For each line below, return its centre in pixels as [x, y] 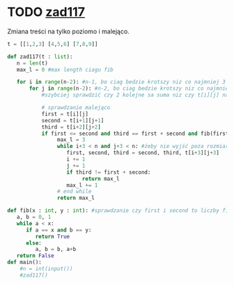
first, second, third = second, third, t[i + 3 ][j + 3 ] [143, 153]
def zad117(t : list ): [40, 56]
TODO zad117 [46, 12]
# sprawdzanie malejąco [76, 108]
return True [53, 236]
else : [33, 243]
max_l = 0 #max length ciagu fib [65, 70]
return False [35, 256]
